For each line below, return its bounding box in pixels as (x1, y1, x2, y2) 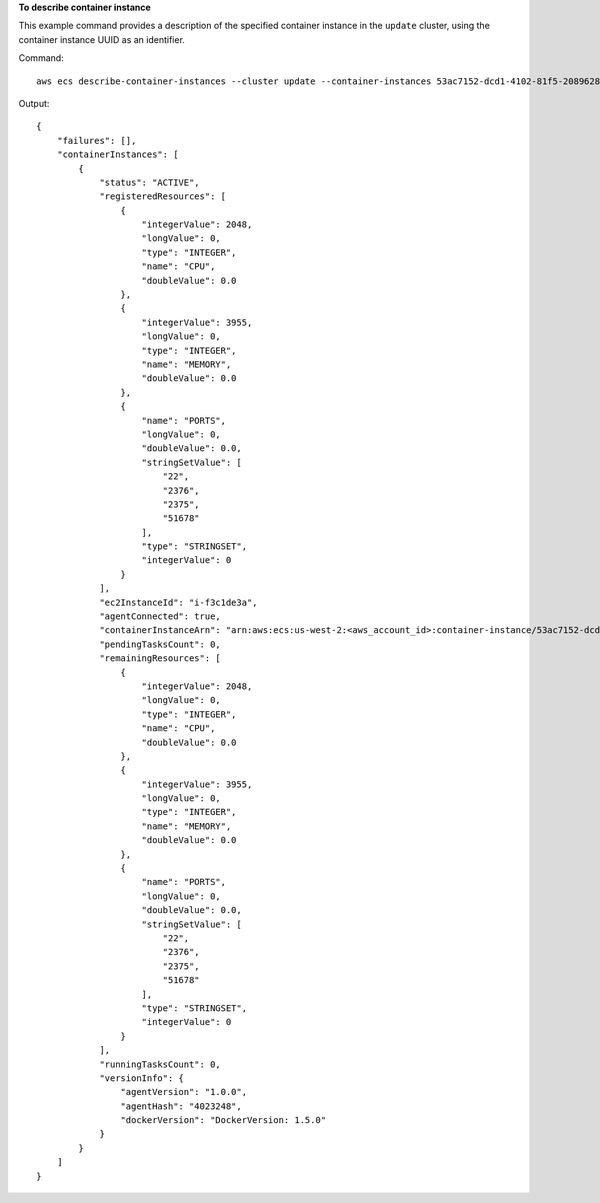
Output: (18, 97, 50, 109)
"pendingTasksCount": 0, (99, 638, 222, 650)
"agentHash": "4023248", (120, 1100, 242, 1112)
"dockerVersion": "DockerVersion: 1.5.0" (120, 1115, 327, 1126)
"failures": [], (56, 135, 137, 146)
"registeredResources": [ (99, 191, 227, 202)
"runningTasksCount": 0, (99, 1058, 222, 1070)
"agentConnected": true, (99, 611, 222, 622)
